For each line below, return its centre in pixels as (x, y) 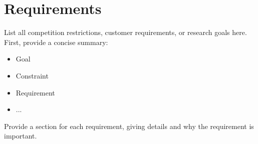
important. (21, 136)
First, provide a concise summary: (56, 42)
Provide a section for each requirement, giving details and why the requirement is (129, 126)
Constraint (32, 75)
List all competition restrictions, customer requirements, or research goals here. (125, 32)
